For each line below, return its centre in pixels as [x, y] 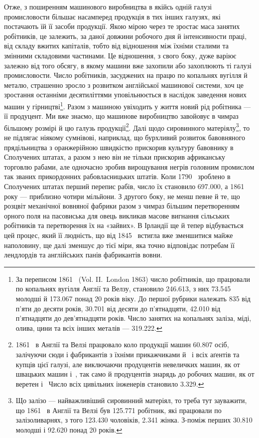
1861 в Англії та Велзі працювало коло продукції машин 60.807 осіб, [122, 344]
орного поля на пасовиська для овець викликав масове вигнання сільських [117, 215]
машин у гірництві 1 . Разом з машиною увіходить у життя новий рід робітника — [128, 105]
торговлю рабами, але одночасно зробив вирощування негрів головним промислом [129, 166]
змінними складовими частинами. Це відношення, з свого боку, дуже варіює [120, 55]
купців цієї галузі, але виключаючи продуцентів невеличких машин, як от [128, 364]
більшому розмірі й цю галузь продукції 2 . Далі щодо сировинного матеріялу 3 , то [127, 127]
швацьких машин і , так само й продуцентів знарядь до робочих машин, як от [135, 374]
